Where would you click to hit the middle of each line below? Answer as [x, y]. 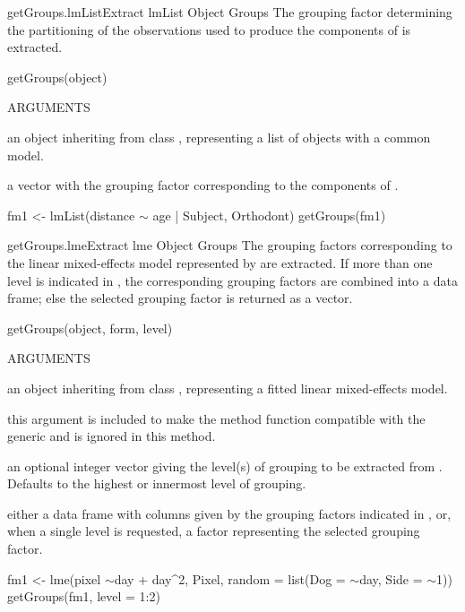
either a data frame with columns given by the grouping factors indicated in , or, [229, 513]
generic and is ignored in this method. [112, 436]
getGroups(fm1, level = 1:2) [84, 596]
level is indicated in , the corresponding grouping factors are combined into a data [232, 280]
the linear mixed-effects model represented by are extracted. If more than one [220, 262]
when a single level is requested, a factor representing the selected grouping [214, 531]
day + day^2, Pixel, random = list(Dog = [230, 578]
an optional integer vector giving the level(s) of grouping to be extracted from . [225, 465]
